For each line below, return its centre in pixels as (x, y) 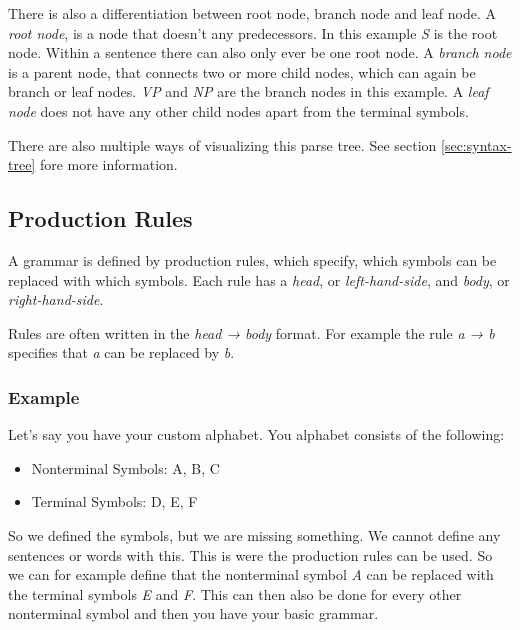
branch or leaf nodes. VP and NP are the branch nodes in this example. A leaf (248, 91)
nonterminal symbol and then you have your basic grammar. (193, 613)
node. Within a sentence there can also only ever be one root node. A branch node (260, 52)
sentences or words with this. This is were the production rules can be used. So (250, 554)
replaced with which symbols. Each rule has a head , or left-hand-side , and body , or (259, 279)
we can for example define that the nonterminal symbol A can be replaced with (251, 574)
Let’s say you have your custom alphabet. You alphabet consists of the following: (256, 434)
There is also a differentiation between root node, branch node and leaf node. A (252, 13)
